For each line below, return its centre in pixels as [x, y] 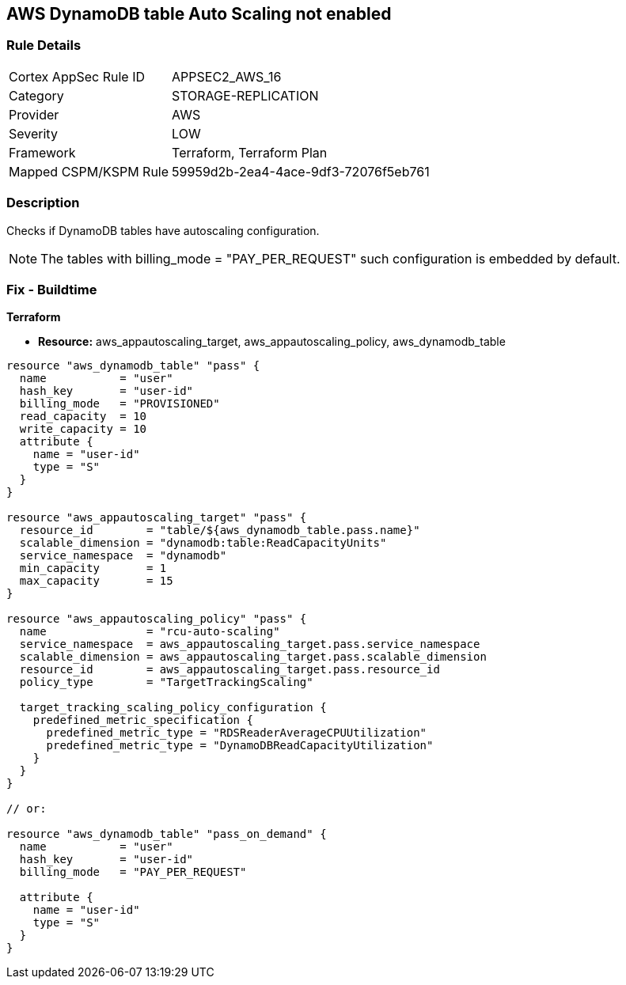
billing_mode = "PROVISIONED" [120, 404]
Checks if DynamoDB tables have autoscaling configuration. [163, 230]
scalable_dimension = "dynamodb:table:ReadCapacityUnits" [203, 543]
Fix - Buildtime [52, 289]
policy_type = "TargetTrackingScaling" [166, 682]
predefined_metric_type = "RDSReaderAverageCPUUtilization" [237, 733]
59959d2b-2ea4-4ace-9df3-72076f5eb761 [301, 171]
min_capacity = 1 [93, 568]
